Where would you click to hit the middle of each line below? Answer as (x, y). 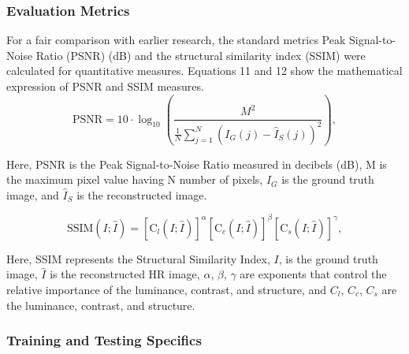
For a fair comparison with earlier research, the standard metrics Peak (176, 40)
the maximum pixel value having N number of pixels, (135, 179)
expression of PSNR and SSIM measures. (105, 86)
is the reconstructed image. (142, 194)
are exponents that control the (313, 274)
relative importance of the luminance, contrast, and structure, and (166, 289)
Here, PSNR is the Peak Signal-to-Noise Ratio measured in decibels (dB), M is (197, 164)
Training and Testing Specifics (104, 340)
